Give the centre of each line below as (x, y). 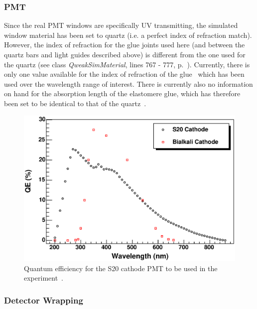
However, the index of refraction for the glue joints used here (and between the (125, 45)
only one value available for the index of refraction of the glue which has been (124, 74)
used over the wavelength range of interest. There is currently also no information (128, 83)
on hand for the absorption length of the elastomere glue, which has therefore (122, 93)
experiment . (44, 278)
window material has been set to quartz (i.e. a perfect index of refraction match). (128, 35)
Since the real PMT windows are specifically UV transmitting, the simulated (121, 25)
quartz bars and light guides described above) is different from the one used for (125, 54)
